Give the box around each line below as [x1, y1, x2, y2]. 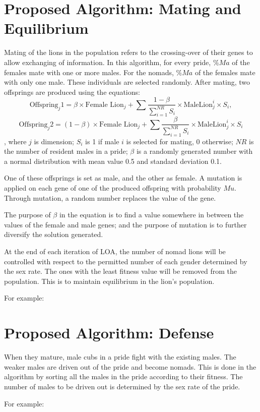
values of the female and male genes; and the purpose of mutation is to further [4, 219, 247, 229]
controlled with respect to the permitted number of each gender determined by [4, 256, 247, 266]
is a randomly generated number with [136, 146, 253, 156]
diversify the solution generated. [4, 229, 103, 240]
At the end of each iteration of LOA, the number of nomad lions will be [4, 246, 226, 257]
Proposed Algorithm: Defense [4, 322, 214, 343]
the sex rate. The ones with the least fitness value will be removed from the [4, 266, 237, 276]
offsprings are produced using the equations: [4, 86, 140, 97]
